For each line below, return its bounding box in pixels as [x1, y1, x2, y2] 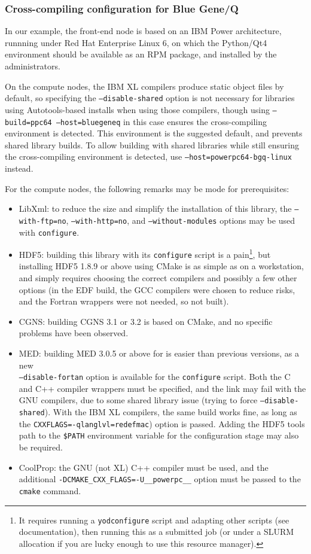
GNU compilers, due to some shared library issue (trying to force [19, 394, 258, 406]
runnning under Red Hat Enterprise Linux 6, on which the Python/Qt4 [5, 36, 267, 48]
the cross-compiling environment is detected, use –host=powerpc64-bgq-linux [5, 150, 292, 163]
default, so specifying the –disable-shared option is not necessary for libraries [5, 92, 295, 104]
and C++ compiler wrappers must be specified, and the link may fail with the [19, 382, 306, 394]
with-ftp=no [19, 217, 66, 226]
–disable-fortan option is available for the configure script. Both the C [19, 370, 291, 383]
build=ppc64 [5, 118, 52, 127]
